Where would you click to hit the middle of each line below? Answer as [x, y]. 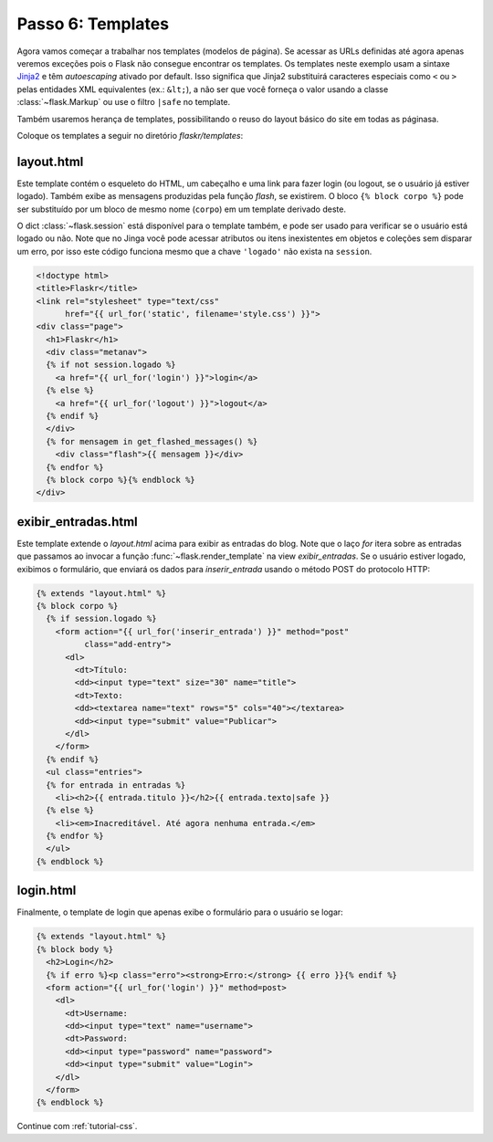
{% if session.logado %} [101, 619]
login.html [47, 891]
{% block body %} [75, 949]
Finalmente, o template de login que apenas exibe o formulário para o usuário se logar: [180, 912]
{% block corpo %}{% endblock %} [121, 480]
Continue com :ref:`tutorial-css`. [77, 1126]
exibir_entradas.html [77, 522]
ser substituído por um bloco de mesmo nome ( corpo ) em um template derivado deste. [182, 209]
